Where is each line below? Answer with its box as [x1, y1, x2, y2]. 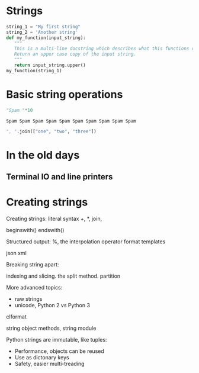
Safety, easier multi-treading [14, 360, 85, 368]
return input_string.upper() [14, 62, 86, 69]
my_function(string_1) [6, 67, 62, 73]
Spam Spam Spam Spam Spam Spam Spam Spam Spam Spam [6, 118, 136, 124]
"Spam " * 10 [6, 107, 33, 113]
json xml [6, 250, 27, 257]
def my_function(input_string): [6, 34, 86, 41]
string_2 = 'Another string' [6, 29, 78, 35]
